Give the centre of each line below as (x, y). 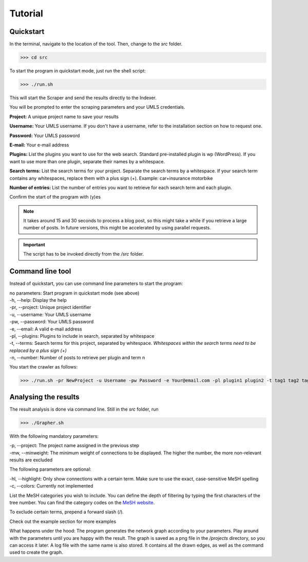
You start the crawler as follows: (44, 367)
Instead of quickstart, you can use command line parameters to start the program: (96, 284)
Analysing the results (44, 397)
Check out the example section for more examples (63, 521)
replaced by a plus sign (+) (38, 350)
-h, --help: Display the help (38, 300)
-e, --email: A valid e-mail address (46, 329)
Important (34, 244)
